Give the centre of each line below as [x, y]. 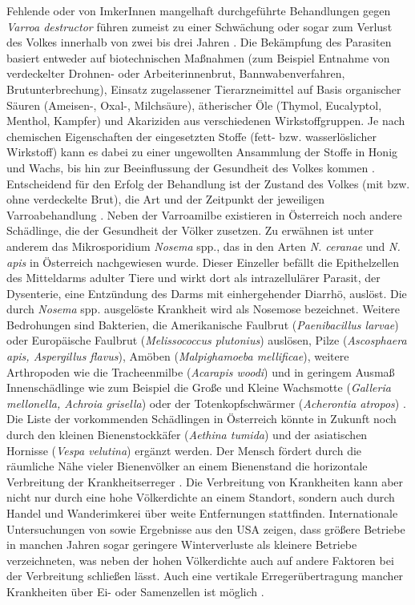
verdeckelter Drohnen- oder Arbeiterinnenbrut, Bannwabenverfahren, [176, 73]
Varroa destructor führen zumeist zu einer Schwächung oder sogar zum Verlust [199, 26]
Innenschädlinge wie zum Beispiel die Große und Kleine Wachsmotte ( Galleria [199, 387]
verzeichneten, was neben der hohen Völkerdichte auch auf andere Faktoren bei [200, 560]
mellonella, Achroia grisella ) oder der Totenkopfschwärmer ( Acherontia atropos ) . [206, 403]
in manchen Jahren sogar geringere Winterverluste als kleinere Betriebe [182, 544]
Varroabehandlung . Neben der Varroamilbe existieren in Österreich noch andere [204, 214]
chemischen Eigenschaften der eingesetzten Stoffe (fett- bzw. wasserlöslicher [191, 136]
